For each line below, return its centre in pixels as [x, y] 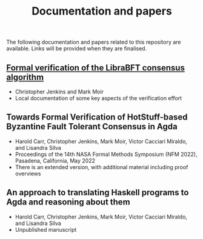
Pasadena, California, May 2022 [55, 160]
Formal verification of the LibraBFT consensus [95, 68]
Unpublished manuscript [46, 229]
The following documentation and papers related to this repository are [94, 42]
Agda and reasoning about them [68, 202]
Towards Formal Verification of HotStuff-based [97, 117]
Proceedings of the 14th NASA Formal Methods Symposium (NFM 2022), [106, 154]
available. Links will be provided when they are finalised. [77, 49]
